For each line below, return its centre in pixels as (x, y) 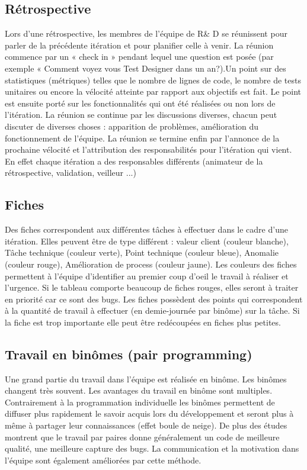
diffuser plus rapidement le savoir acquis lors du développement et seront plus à (149, 413)
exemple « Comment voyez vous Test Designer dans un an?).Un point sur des (145, 68)
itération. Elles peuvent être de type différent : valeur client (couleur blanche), (147, 241)
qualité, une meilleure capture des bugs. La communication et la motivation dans (152, 448)
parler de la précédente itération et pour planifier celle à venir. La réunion (139, 45)
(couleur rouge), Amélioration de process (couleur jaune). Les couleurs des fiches (151, 264)
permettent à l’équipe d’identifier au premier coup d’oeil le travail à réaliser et (147, 276)
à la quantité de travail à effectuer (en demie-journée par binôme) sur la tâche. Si (152, 310)
